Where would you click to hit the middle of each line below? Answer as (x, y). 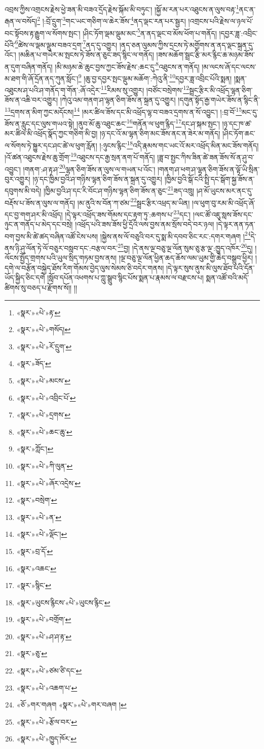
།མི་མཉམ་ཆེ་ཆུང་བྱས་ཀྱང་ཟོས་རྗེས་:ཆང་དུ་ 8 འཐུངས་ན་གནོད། (127, 66)
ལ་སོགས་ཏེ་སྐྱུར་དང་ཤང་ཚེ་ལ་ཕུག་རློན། (51, 145)
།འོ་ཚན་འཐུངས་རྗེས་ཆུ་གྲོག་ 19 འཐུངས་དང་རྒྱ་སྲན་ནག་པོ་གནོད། (80, 156)
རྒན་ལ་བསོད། (21, 21)
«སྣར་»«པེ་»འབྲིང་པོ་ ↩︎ (46, 397)
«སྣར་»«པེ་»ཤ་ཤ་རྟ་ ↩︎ (44, 636)
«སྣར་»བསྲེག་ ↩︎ (37, 500)
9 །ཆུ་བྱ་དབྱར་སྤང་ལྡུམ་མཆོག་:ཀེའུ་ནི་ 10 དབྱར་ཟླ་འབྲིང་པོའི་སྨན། (155, 77)
